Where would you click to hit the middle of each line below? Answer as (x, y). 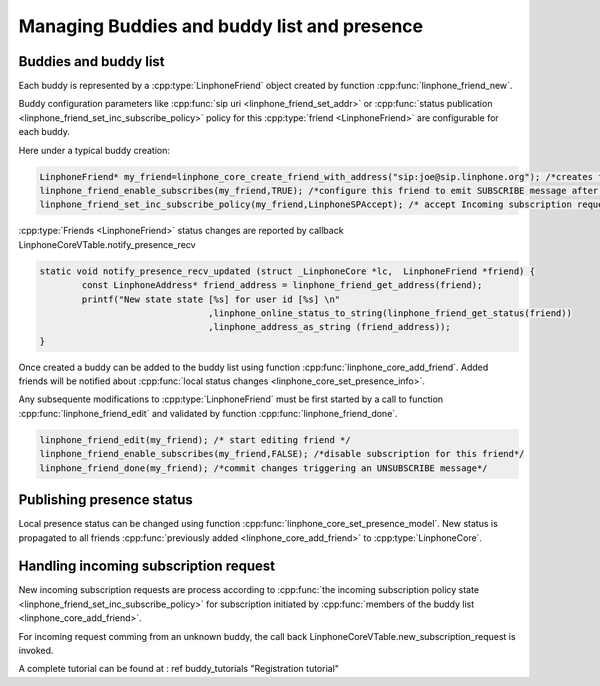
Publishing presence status (106, 500)
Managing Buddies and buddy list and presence (221, 26)
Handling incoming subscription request (146, 566)
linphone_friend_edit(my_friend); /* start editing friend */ (195, 439)
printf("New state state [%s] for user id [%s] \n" (211, 299)
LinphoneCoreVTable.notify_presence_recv (107, 244)
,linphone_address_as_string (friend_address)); (330, 327)
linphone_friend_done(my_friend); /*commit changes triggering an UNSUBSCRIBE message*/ (264, 468)
